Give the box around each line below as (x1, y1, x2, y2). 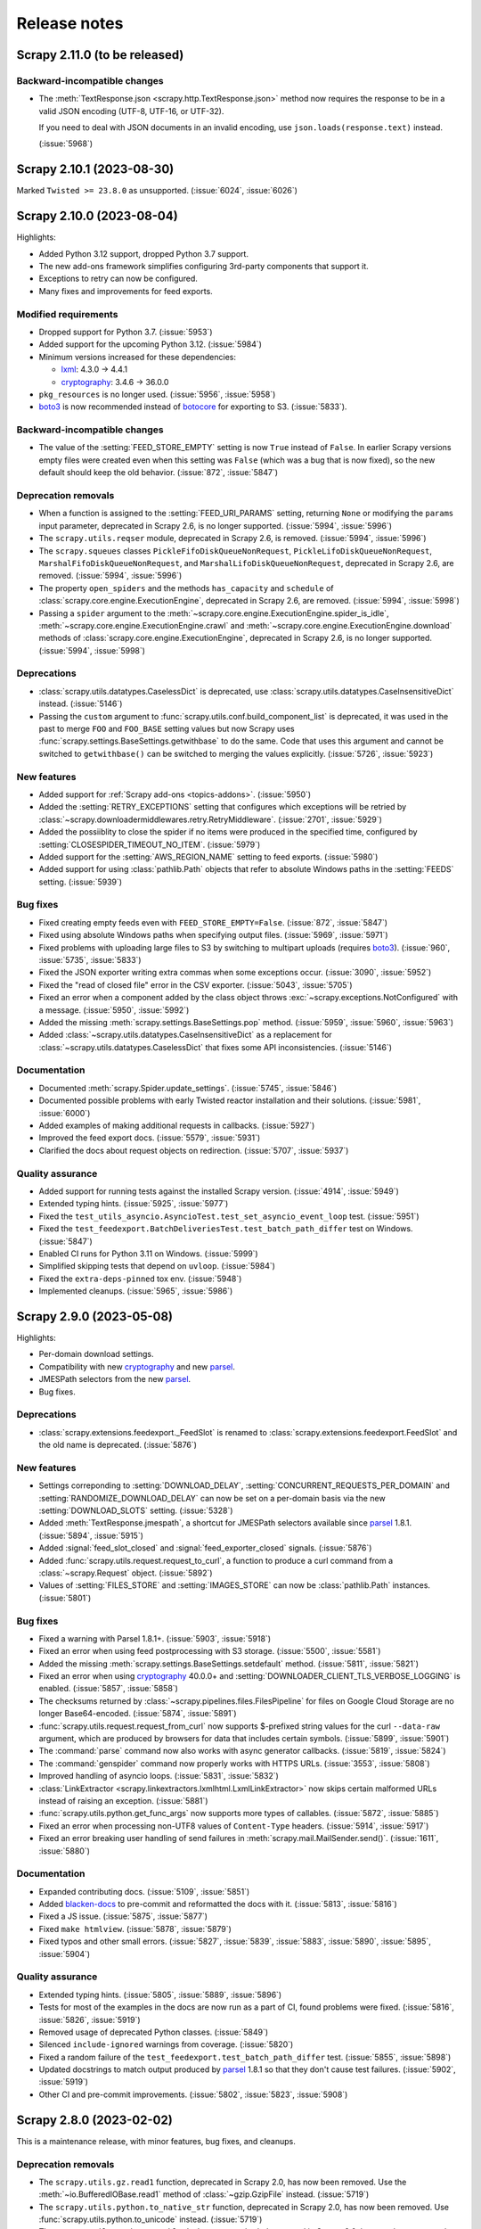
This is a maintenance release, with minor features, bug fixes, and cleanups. (16, 2135, 296, 2146)
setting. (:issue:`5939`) (38, 876, 123, 887)
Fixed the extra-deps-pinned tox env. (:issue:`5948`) (38, 1273, 242, 1284)
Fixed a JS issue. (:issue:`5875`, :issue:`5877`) (38, 1911, 208, 1921)
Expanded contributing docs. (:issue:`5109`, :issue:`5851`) (38, 1886, 250, 1896)
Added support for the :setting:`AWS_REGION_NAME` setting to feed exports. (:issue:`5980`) (38, 851, 379, 862)
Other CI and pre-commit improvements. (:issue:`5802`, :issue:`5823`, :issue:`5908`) (38, 2089, 348, 2100)
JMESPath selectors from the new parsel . (38, 1374, 192, 1385)
